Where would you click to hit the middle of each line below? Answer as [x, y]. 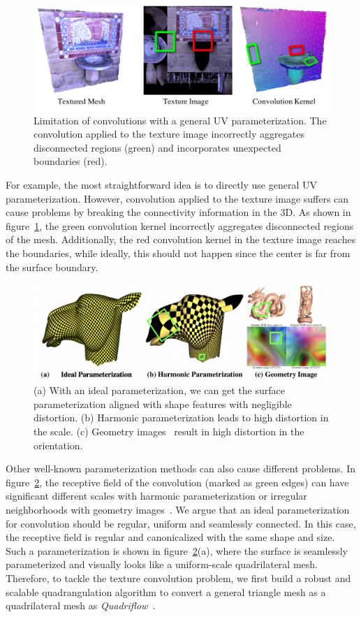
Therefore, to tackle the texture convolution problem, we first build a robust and [178, 578]
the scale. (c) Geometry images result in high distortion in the [169, 431]
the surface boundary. [52, 267]
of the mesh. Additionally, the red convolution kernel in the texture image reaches [181, 239]
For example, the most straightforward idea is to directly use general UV [161, 185]
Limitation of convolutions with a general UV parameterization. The [180, 120]
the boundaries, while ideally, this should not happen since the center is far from [178, 253]
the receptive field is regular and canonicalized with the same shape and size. [170, 537]
